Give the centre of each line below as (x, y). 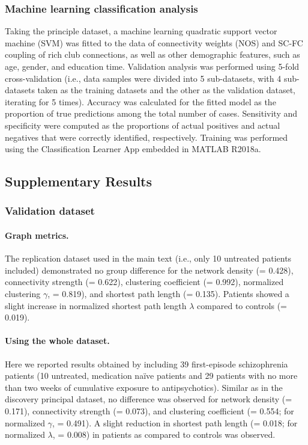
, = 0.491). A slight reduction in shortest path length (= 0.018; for (175, 422)
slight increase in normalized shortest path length (96, 305)
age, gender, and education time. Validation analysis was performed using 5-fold (152, 66)
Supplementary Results (79, 181)
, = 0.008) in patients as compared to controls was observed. (164, 434)
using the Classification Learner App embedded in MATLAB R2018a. (133, 149)
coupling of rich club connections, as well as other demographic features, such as (152, 54)
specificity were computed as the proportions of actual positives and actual (143, 125)
